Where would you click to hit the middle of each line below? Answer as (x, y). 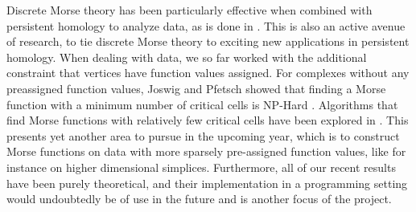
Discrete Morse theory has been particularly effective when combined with (189, 10)
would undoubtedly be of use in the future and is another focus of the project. (199, 199)
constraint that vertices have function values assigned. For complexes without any (208, 73)
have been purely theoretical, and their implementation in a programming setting (207, 183)
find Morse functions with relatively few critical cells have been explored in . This (208, 120)
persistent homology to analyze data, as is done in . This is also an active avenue (206, 25)
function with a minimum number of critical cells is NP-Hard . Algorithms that (202, 104)
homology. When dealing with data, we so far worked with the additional (187, 57)
